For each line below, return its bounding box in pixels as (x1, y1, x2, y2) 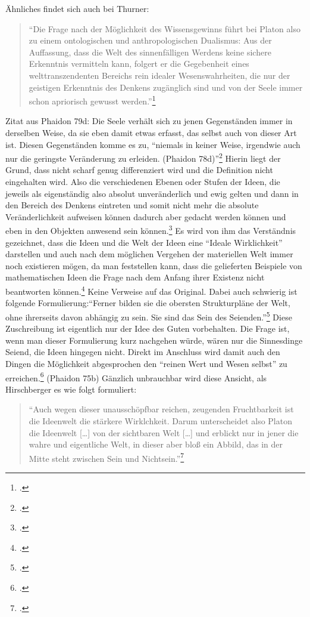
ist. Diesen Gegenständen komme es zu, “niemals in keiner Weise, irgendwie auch (5, 138, 300, 150)
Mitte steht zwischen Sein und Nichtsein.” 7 (29, 450, 184, 464)
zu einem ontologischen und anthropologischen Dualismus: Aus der (29, 34, 272, 47)
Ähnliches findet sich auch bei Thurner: (5, 2, 149, 14)
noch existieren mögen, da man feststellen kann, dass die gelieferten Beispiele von (5, 259, 302, 272)
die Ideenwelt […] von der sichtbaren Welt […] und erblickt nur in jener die (29, 426, 299, 439)
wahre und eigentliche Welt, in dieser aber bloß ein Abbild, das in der (29, 438, 283, 451)
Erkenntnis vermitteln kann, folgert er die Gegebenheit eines (29, 57, 249, 70)
